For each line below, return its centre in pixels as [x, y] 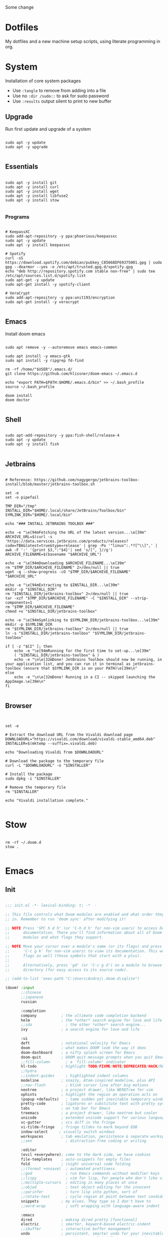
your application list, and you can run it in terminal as [68, 664]
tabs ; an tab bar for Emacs [66, 1108]
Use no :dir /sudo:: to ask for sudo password [60, 96]
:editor [29, 1150]
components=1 [19, 603]
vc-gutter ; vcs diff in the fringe [68, 1122]
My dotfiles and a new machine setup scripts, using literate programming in [83, 41]
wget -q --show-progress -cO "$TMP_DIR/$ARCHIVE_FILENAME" [68, 572]
